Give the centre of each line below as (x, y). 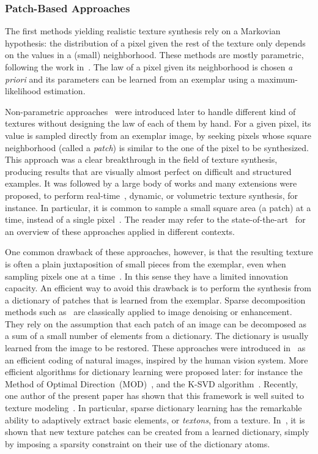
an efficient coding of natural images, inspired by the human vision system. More (157, 359)
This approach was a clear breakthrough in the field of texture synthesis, (141, 159)
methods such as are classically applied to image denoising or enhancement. (149, 312)
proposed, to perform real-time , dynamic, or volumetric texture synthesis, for (151, 195)
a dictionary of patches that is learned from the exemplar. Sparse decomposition (155, 300)
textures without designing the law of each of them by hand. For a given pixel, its (158, 123)
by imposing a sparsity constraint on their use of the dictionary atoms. (138, 443)
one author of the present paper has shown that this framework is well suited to (155, 396)
